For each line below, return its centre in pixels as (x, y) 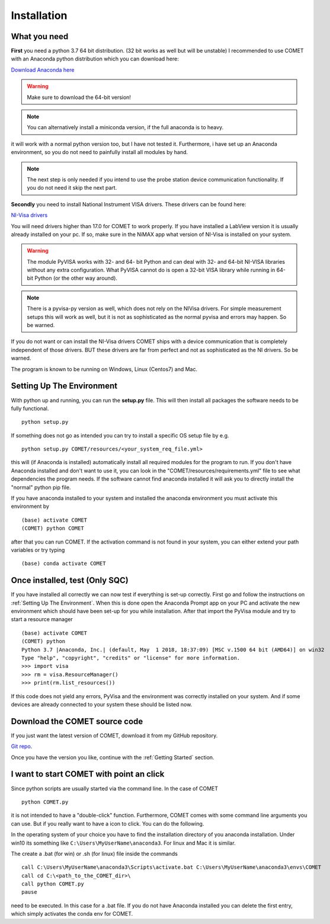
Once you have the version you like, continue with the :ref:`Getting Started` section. (113, 757)
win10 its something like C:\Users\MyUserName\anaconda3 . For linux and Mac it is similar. (124, 843)
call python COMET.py (53, 884)
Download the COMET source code (77, 721)
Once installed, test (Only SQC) (70, 581)
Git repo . (22, 746)
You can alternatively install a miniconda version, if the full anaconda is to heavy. (125, 127)
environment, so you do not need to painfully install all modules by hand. (100, 152)
